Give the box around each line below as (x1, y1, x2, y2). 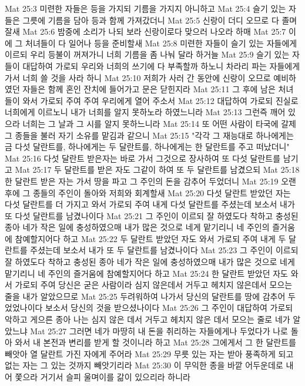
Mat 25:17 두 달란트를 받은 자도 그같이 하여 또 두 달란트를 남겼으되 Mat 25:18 (15, 163, 300, 176)
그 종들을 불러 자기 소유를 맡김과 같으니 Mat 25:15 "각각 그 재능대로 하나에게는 (5, 129, 294, 141)
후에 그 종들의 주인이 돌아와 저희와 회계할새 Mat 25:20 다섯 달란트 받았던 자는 (5, 186, 291, 199)
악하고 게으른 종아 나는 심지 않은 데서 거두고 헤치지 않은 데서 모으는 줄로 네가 (5, 313, 290, 325)
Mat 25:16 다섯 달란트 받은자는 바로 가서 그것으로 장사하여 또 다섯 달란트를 (5, 152, 281, 164)
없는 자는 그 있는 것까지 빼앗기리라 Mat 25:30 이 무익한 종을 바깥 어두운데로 (5, 359, 283, 371)
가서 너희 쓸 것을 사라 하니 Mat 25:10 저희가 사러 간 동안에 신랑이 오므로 (5, 71, 271, 83)
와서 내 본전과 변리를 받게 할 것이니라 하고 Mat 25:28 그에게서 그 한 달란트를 (15, 336, 296, 348)
